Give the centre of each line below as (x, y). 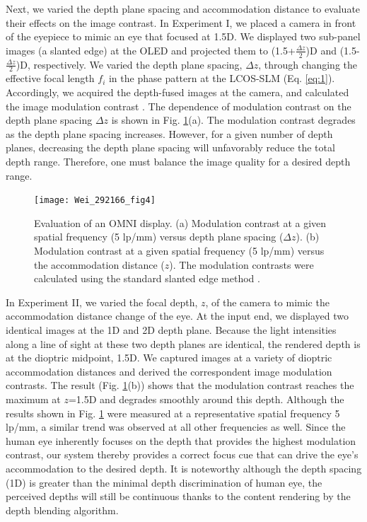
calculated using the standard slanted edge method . (147, 278)
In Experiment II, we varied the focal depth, (102, 302)
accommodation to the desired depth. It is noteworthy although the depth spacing (184, 468)
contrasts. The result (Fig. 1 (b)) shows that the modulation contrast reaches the (180, 385)
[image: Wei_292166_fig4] (95, 201)
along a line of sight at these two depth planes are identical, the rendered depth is (183, 343)
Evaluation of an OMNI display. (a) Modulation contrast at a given (180, 222)
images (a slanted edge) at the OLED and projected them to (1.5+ (151, 50)
